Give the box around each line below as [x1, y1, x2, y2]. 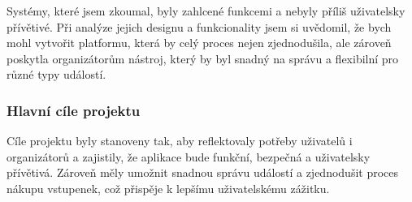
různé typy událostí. [7, 66, 106, 83]
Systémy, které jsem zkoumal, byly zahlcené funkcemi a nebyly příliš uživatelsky [7, 2, 405, 19]
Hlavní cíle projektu [7, 100, 141, 120]
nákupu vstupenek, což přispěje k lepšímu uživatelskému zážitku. [7, 179, 330, 196]
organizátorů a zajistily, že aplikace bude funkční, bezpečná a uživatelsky [7, 148, 371, 165]
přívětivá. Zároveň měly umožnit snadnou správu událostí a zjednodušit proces [7, 164, 399, 181]
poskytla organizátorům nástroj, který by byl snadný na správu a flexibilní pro [7, 49, 399, 67]
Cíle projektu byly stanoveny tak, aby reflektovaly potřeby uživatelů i [7, 132, 353, 149]
